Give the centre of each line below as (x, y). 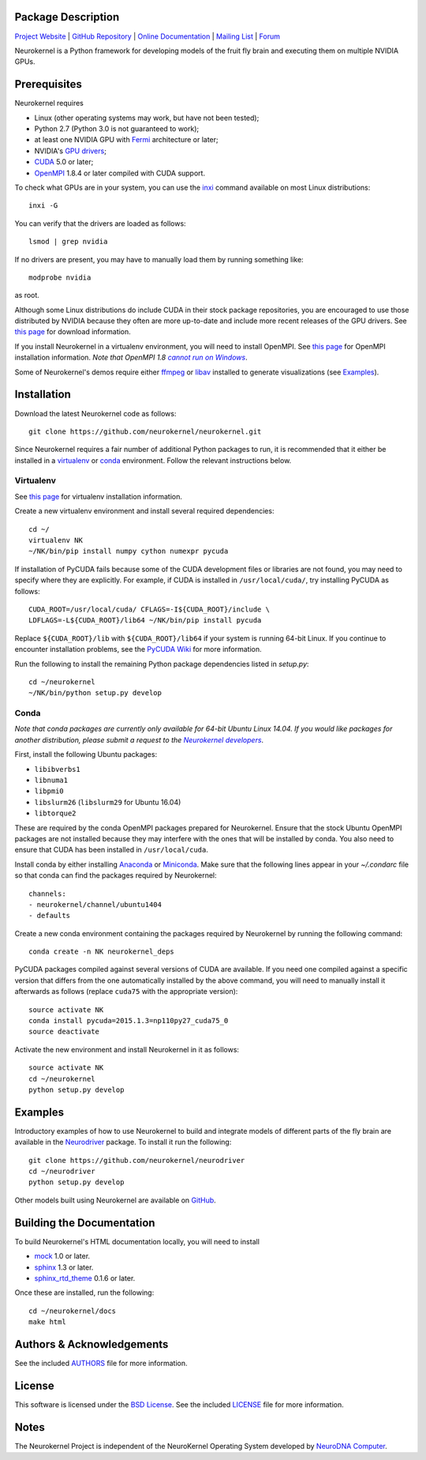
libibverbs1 (57, 769)
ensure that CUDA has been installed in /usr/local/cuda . (112, 850)
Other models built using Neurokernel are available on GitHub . (115, 1200)
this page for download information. (73, 332)
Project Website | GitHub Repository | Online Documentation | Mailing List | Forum (147, 36)
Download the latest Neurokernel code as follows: (95, 413)
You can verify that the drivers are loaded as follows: (100, 223)
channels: (47, 894)
